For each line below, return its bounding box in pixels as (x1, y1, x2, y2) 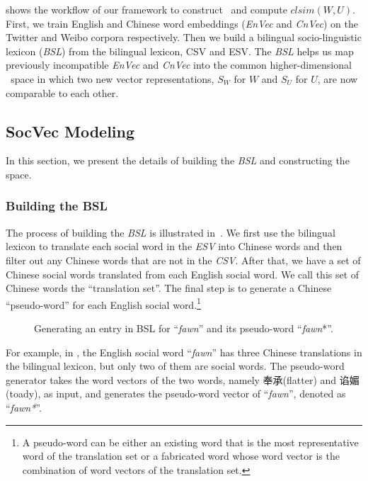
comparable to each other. (6, 85, 119, 100)
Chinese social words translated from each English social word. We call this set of (6, 266, 360, 281)
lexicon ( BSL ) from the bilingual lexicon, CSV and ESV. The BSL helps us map (6, 43, 354, 58)
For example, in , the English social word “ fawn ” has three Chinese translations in (6, 344, 362, 359)
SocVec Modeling (6, 120, 135, 142)
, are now (317, 71, 358, 86)
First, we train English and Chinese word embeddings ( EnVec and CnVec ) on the (6, 16, 358, 30)
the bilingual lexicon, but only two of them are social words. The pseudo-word (6, 358, 345, 373)
